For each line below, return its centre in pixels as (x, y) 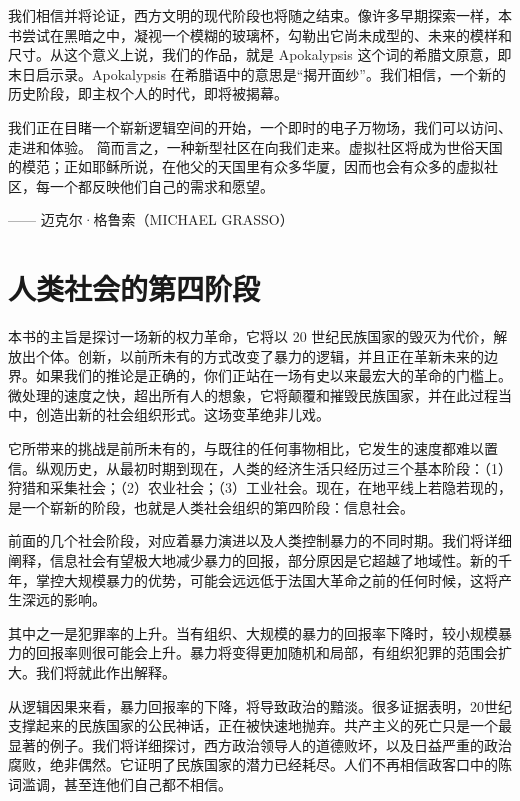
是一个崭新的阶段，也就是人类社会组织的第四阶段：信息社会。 (211, 506)
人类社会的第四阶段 (134, 288)
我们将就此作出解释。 (105, 671)
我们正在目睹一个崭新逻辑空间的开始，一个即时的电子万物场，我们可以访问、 (260, 126)
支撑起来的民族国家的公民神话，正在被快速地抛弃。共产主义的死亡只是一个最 (260, 725)
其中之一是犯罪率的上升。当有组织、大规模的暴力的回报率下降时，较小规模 (253, 632)
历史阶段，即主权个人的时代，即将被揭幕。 (148, 93)
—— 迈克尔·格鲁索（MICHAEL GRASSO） (151, 219)
